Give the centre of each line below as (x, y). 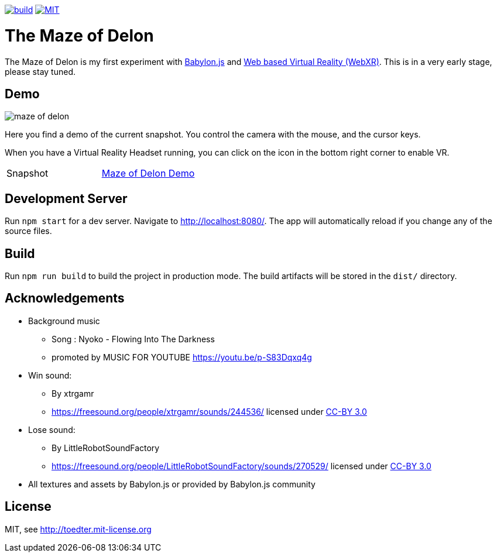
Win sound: (50, 375)
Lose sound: (52, 429)
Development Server (66, 198)
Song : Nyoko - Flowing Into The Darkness (133, 339)
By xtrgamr (73, 393)
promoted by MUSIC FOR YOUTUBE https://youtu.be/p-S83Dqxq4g (182, 357)
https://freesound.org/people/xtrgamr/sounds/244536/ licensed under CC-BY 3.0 (209, 411)
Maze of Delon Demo (148, 173)
